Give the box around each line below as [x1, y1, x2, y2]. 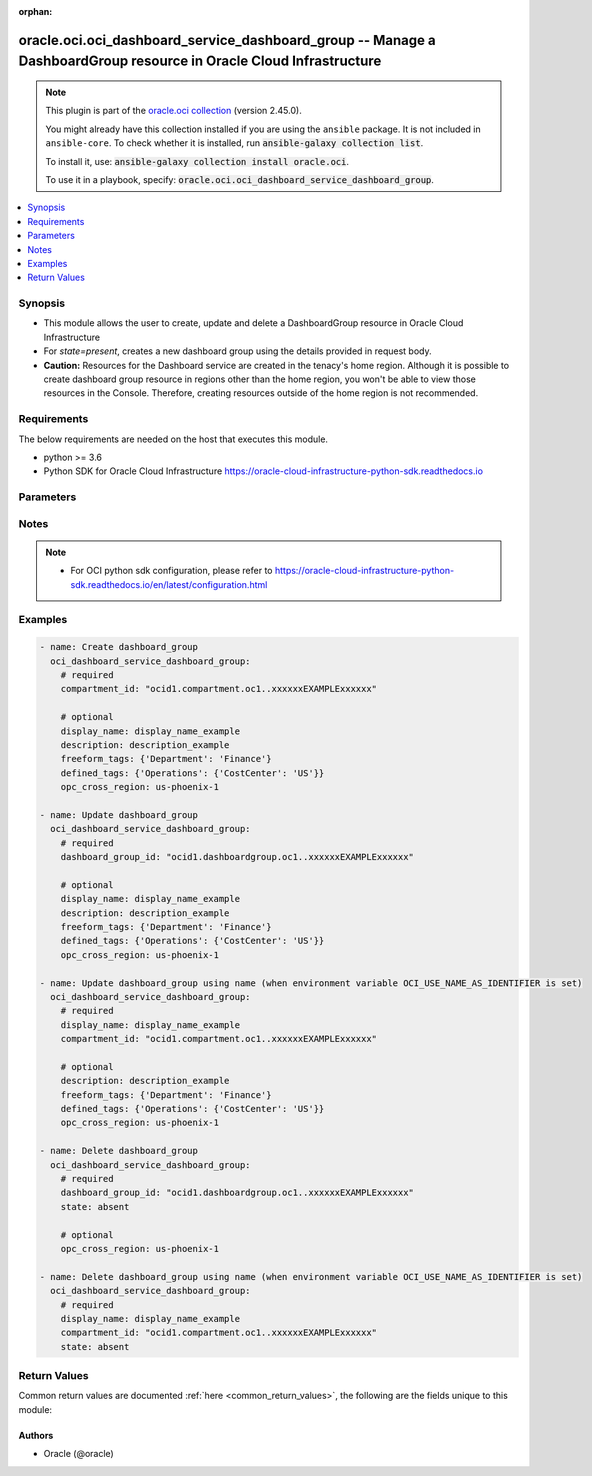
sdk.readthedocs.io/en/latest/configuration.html [70, 578, 268, 590]
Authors [18, 1429, 54, 1441]
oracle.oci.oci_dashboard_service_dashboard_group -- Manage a [18, 31, 436, 49]
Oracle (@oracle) [43, 1448, 114, 1460]
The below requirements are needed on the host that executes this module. [18, 433, 329, 445]
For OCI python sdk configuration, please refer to [70, 565, 273, 577]
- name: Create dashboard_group [39, 641, 199, 653]
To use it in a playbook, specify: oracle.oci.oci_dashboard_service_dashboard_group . [45, 173, 435, 185]
